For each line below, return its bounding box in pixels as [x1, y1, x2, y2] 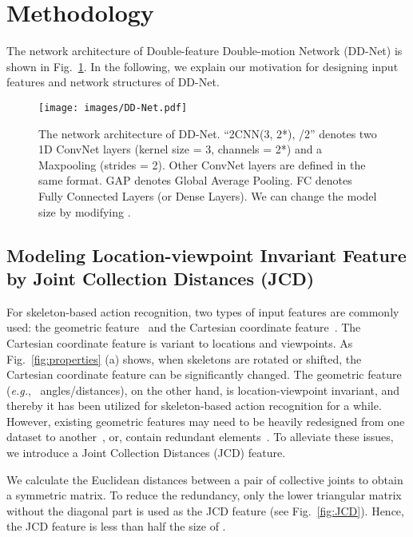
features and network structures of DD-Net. [6, 74, 220, 90]
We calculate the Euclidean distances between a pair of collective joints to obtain [6, 471, 403, 487]
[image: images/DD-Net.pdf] [38, 101, 188, 113]
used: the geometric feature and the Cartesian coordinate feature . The [6, 319, 361, 336]
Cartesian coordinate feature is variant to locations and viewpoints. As [6, 334, 353, 351]
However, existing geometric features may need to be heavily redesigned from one [6, 412, 405, 429]
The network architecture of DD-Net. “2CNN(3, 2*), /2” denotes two [38, 125, 377, 141]
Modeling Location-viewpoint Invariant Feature [6, 242, 407, 267]
